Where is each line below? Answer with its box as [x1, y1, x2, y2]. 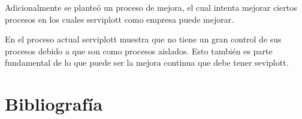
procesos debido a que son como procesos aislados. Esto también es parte [5, 44, 273, 57]
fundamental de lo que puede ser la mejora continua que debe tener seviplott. [5, 56, 289, 69]
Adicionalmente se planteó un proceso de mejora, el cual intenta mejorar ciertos [5, 1, 297, 13]
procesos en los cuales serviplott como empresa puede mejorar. [5, 13, 234, 25]
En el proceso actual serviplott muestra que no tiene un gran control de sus [5, 33, 282, 45]
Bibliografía [5, 91, 103, 116]
